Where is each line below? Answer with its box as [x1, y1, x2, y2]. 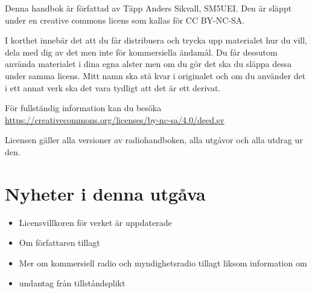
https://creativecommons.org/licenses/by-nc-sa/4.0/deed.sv [5, 113, 224, 126]
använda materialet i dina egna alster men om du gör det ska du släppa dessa [5, 57, 292, 70]
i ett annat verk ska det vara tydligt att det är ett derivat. [5, 81, 221, 94]
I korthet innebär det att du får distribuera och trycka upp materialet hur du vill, [5, 34, 307, 47]
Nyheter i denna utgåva [5, 181, 206, 205]
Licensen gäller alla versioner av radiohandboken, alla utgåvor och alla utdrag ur [5, 134, 303, 146]
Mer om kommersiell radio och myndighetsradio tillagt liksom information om [19, 256, 307, 269]
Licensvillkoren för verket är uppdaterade [19, 216, 172, 228]
